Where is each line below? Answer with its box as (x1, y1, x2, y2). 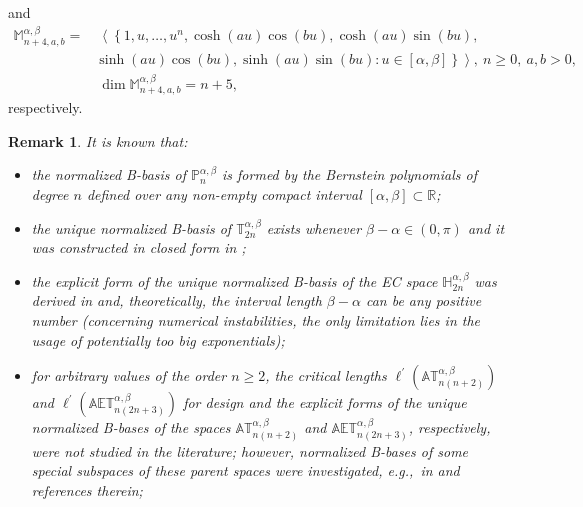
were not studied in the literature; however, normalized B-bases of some (31, 440, 469, 461)
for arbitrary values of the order (31, 365, 227, 386)
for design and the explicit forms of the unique (183, 392, 467, 413)
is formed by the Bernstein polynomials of (222, 164, 478, 185)
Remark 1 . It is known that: (8, 130, 188, 151)
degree (31, 183, 69, 204)
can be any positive (365, 290, 482, 311)
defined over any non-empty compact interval (86, 183, 362, 204)
